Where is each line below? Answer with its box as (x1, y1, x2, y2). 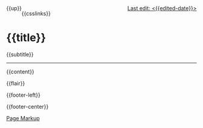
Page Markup (6, 114, 40, 121)
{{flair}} (6, 79, 25, 87)
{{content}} (6, 68, 34, 75)
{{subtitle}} (6, 50, 34, 58)
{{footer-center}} (6, 103, 49, 110)
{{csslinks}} (21, 10, 51, 17)
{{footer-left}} (6, 91, 41, 99)
